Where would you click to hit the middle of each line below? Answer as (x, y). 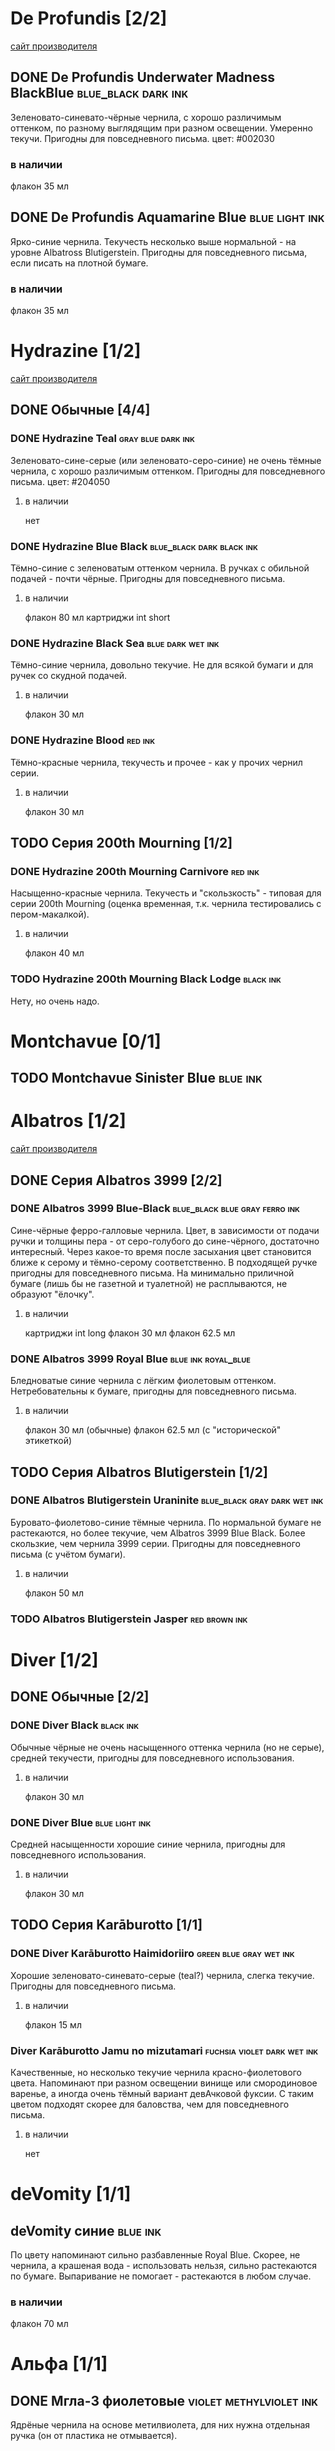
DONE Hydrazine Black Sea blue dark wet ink (115, 643)
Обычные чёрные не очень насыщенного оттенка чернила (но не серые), (167, 1747)
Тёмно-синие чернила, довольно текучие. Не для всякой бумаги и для (162, 665)
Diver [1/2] (54, 1659)
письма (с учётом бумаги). (68, 1554)
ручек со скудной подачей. (69, 676)
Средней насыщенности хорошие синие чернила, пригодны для (148, 1844)
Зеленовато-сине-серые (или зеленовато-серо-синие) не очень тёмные (166, 460)
